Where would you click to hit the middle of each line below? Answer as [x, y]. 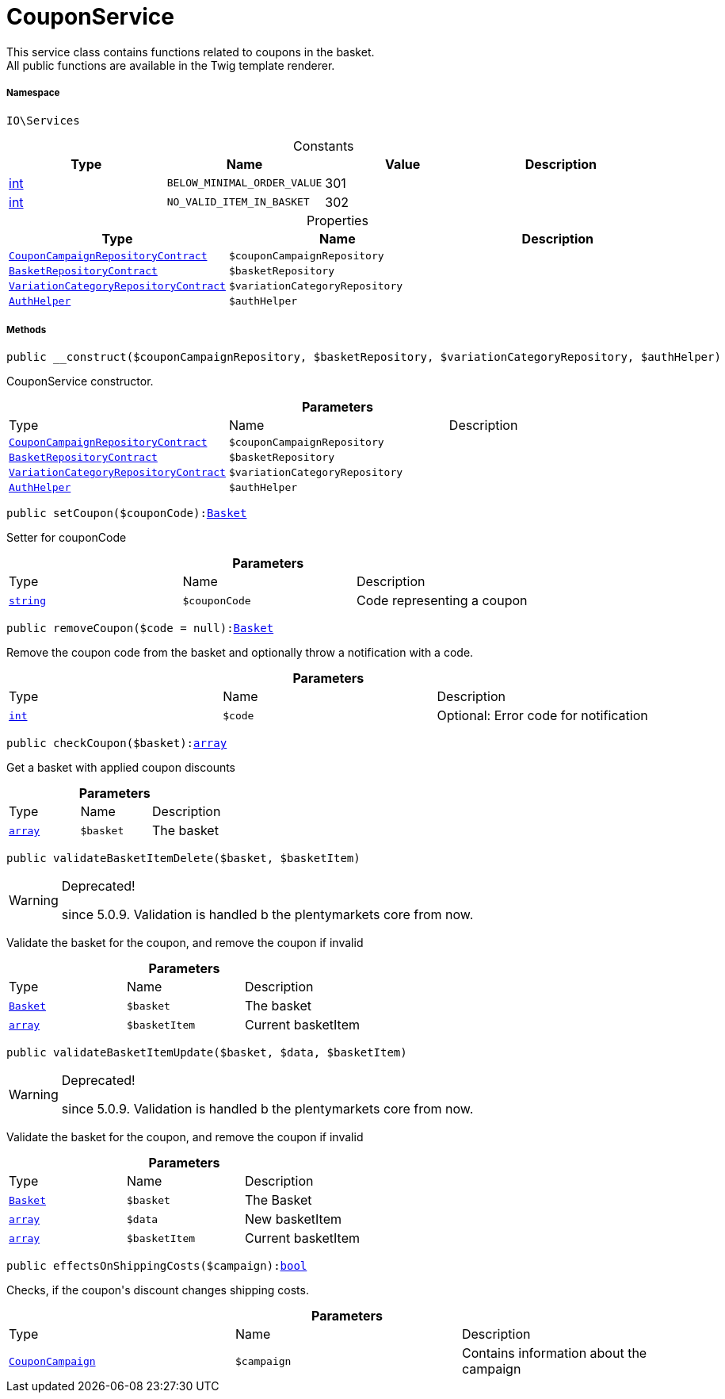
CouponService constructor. [80, 381]
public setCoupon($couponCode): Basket [127, 514]
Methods [27, 330]
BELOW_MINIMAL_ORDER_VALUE [244, 183]
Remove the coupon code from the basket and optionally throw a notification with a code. [240, 653]
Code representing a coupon [442, 601]
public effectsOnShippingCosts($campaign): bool [157, 1266]
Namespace [33, 93]
